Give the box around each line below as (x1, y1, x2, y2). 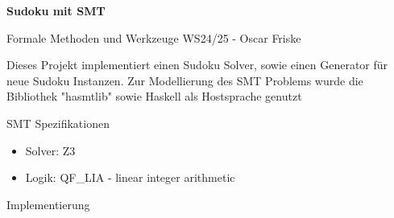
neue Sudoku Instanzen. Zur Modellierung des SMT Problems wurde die (6, 72, 363, 88)
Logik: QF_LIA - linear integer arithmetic (25, 169, 235, 186)
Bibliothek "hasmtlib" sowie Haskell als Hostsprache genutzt (6, 88, 302, 105)
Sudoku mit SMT (6, 2, 106, 19)
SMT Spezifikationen (6, 114, 110, 131)
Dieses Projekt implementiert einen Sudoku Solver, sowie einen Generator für (6, 56, 388, 73)
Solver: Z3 (25, 142, 76, 158)
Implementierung (6, 195, 90, 212)
